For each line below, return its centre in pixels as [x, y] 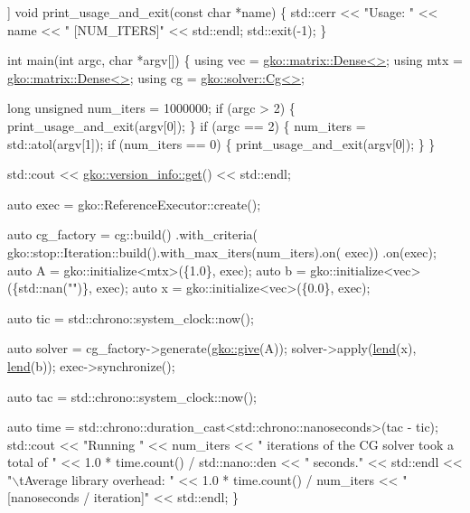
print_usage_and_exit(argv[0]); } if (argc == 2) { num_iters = [187, 125]
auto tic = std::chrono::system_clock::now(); [131, 317]
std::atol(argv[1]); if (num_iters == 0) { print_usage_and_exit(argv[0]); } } [221, 143]
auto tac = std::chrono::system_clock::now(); [132, 396]
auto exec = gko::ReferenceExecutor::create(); [134, 204]
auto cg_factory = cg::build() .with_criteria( [133, 234]
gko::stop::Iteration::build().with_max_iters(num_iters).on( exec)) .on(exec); [222, 252]
